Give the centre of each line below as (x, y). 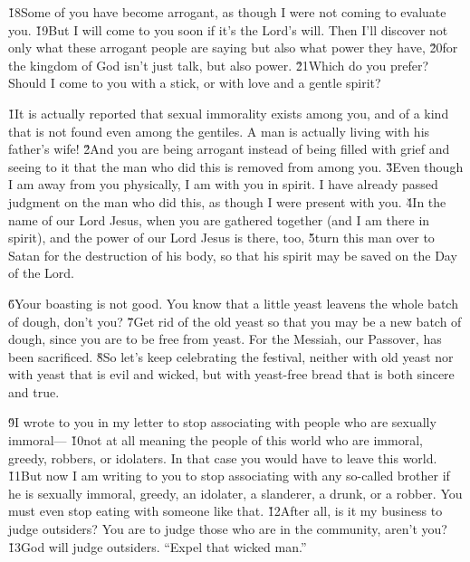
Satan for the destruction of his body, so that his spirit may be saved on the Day (233, 255)
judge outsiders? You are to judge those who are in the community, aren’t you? (228, 529)
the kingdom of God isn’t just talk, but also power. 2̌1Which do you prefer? (219, 65)
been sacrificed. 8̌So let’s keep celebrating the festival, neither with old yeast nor (231, 356)
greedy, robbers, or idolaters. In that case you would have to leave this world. (223, 457)
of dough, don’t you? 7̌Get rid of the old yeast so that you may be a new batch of (235, 321)
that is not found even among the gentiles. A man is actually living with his (219, 131)
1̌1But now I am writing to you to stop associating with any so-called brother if (229, 476)
